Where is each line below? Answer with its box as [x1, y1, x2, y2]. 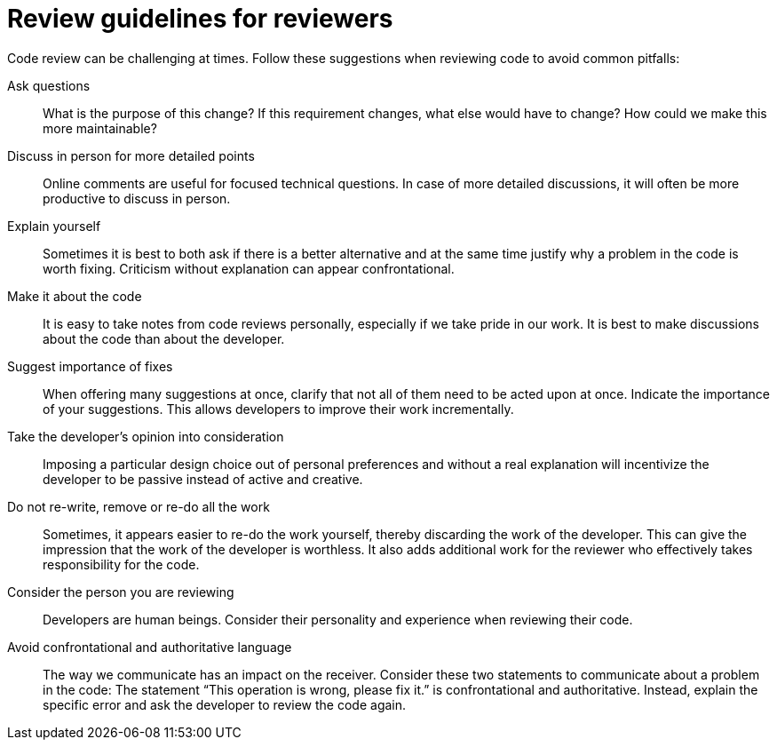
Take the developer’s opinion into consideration [7, 428, 284, 444]
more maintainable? [43, 120, 157, 136]
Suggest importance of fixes [7, 358, 173, 374]
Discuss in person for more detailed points [7, 147, 255, 163]
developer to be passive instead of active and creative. [43, 471, 363, 487]
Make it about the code [7, 288, 142, 304]
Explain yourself [7, 218, 101, 234]
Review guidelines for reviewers [7, 4, 393, 34]
